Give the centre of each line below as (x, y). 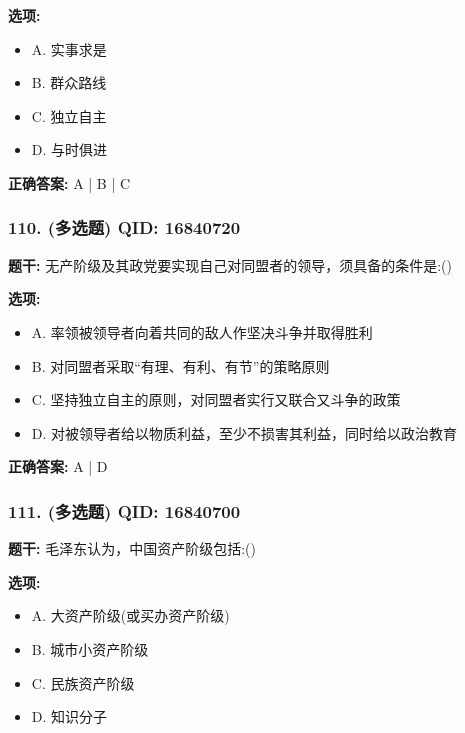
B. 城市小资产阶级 (90, 648)
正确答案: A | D (58, 466)
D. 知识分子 (69, 716)
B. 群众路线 (69, 82)
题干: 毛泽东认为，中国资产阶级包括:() (132, 548)
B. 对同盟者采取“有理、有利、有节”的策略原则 (180, 365)
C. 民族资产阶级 (83, 682)
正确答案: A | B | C (69, 182)
